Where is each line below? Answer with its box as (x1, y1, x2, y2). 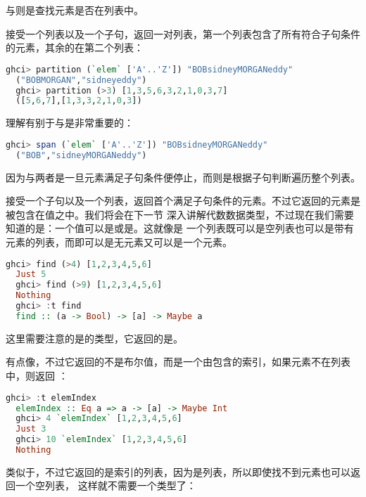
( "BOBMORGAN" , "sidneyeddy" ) (15, 75, 147, 85)
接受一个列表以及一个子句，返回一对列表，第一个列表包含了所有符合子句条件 (6, 26, 360, 41)
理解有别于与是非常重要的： (6, 115, 134, 130)
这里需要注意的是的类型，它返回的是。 (6, 330, 183, 345)
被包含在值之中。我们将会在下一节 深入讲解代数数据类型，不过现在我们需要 (6, 207, 354, 221)
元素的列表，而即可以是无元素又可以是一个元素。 (6, 235, 232, 249)
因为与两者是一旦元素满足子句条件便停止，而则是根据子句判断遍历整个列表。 (6, 169, 360, 184)
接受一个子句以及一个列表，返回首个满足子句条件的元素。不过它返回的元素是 (6, 193, 360, 208)
